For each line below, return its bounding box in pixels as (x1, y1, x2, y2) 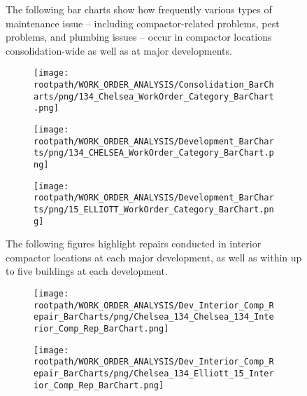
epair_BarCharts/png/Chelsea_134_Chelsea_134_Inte (34, 312, 274, 322)
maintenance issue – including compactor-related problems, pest (6, 15, 280, 30)
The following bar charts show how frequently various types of (6, 2, 272, 16)
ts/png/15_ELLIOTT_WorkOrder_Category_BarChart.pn (34, 204, 274, 214)
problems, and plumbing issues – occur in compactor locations (6, 29, 272, 44)
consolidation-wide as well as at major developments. (6, 43, 232, 57)
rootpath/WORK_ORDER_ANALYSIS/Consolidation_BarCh (34, 80, 274, 90)
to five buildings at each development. (6, 264, 168, 278)
